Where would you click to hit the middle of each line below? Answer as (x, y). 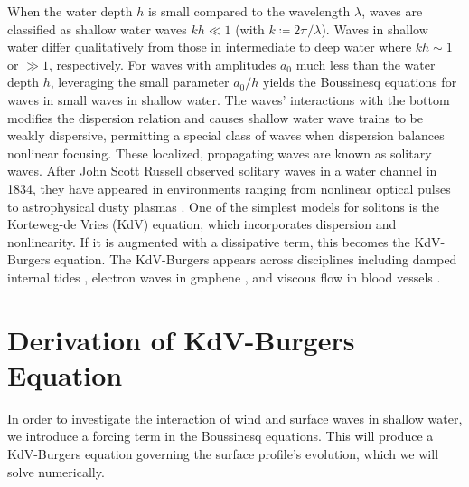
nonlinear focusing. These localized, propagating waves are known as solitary (220, 153)
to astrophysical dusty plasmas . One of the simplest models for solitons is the (224, 206)
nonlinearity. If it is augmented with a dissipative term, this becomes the (209, 241)
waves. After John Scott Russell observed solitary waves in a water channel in (222, 171)
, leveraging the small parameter (140, 82)
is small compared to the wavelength (249, 11)
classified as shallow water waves (97, 29)
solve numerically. (56, 471)
